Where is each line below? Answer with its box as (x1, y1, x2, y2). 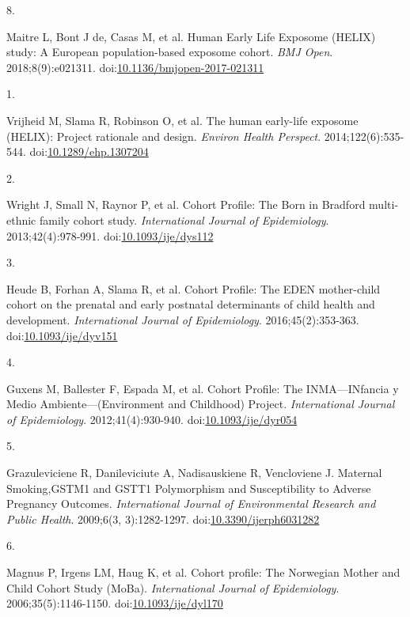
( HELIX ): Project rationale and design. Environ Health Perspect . (6, 127, 321, 144)
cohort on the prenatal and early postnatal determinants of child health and (6, 296, 375, 312)
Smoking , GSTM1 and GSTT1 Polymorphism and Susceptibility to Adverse (6, 479, 371, 496)
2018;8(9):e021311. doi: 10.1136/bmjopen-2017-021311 (6, 59, 264, 75)
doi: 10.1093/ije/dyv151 (6, 327, 118, 343)
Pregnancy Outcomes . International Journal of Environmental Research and (6, 495, 376, 512)
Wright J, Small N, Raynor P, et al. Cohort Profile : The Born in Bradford (6, 196, 366, 213)
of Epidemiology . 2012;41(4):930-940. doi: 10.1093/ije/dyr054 (6, 411, 298, 427)
